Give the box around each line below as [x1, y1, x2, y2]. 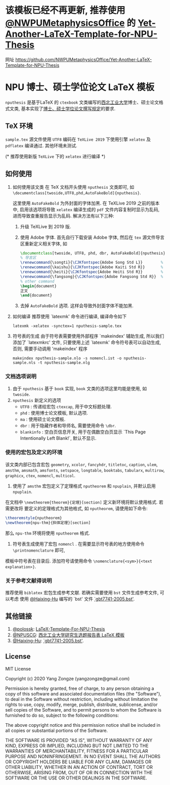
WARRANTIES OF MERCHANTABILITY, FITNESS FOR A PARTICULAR [5, 748, 148, 754]
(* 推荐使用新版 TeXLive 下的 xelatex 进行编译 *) [5, 153, 106, 159]
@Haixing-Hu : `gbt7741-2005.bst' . [12, 637, 84, 643]
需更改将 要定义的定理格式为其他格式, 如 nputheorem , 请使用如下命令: [5, 505, 148, 511]
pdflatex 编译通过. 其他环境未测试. [5, 142, 77, 148]
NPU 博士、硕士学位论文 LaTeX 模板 [5, 81, 155, 93]
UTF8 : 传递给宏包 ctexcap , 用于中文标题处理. [20, 403, 112, 409]
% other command [20, 279, 55, 284]
